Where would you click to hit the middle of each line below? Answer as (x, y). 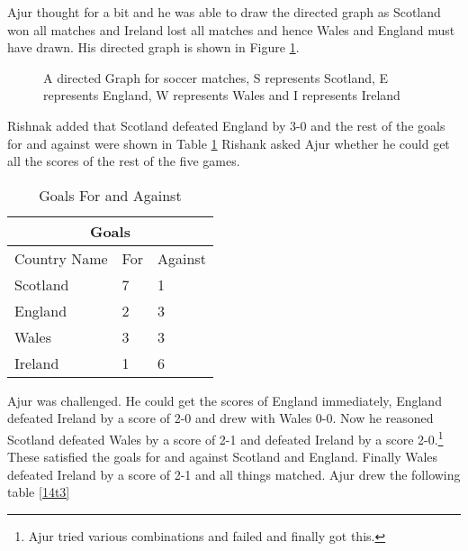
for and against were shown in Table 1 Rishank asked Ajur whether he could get (229, 143)
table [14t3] (39, 492)
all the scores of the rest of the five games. (124, 161)
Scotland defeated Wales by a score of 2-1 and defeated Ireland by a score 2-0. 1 (225, 437)
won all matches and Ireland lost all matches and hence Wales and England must (231, 29)
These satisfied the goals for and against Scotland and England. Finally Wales (223, 457)
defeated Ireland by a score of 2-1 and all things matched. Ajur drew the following (234, 474)
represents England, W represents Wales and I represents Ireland (222, 95)
